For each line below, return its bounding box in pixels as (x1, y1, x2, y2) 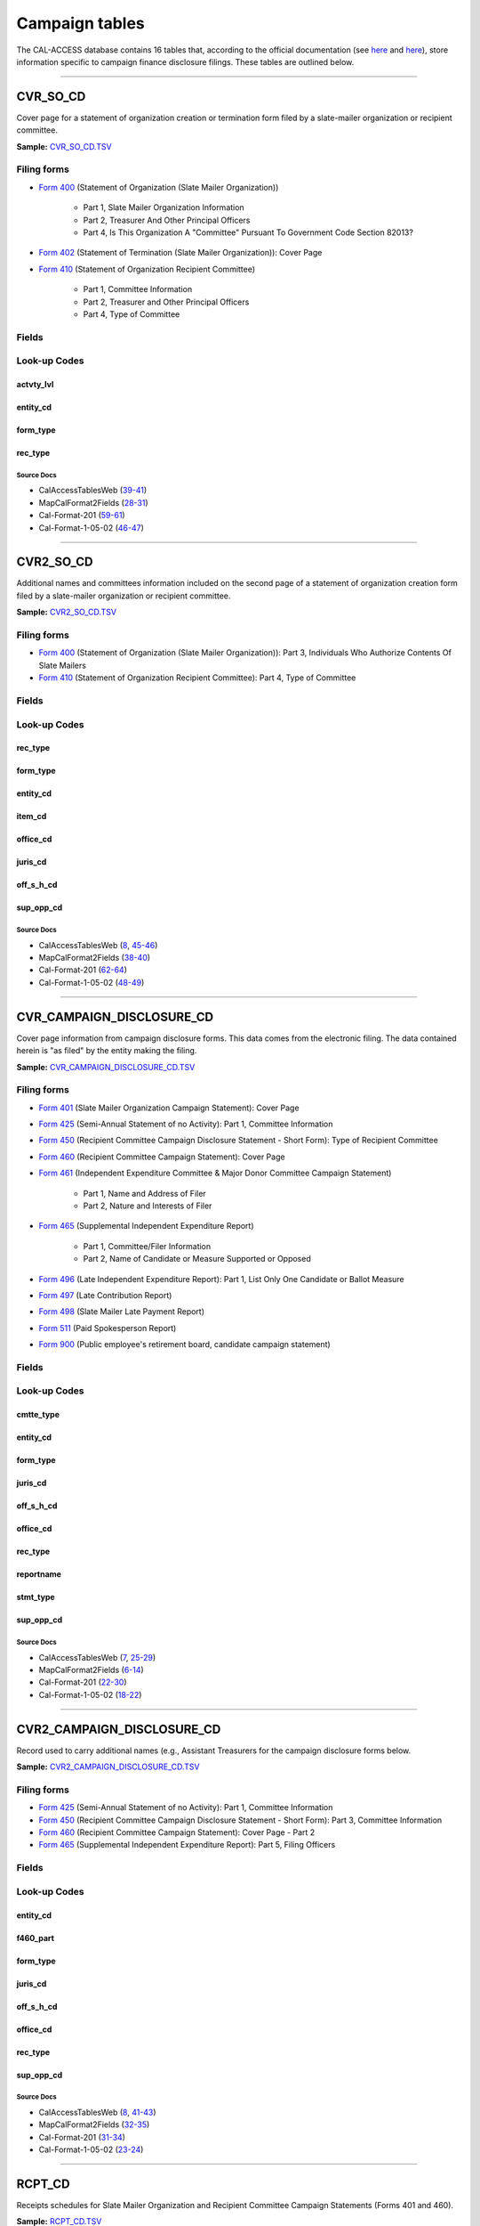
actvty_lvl (16, 379, 54, 390)
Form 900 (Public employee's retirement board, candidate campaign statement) (38, 1339, 331, 1350)
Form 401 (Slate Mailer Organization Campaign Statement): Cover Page (38, 1102, 300, 1113)
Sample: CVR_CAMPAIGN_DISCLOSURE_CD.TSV (16, 1061, 196, 1072)
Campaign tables (16, 13, 146, 33)
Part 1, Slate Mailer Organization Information (83, 202, 244, 213)
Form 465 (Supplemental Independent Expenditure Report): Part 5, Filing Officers (38, 1840, 336, 1850)
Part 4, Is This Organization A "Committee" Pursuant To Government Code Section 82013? (83, 227, 413, 238)
